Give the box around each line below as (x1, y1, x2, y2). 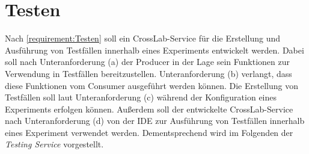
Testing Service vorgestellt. (5, 138, 104, 150)
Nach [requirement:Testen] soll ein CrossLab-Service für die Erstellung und (5, 32, 280, 45)
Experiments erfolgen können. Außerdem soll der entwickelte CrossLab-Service (5, 102, 293, 115)
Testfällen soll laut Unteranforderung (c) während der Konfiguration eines (5, 91, 277, 103)
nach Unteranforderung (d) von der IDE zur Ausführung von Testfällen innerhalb (5, 114, 305, 127)
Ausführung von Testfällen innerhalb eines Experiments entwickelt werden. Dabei (5, 43, 304, 56)
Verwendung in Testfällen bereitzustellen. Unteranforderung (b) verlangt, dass (5, 67, 292, 79)
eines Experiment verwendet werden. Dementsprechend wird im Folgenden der (5, 126, 293, 138)
